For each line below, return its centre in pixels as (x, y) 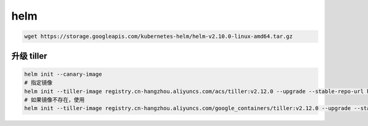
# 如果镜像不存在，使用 (55, 100)
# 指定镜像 (38, 83)
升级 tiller (29, 56)
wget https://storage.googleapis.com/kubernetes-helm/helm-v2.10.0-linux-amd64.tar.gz (159, 36)
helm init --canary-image (63, 74)
